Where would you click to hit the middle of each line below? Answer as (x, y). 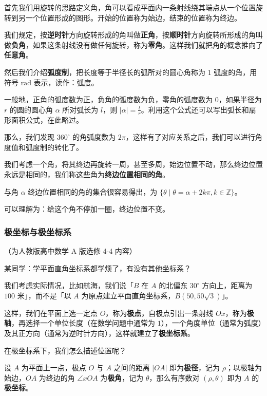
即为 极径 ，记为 (194, 367)
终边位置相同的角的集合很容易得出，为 (93, 191)
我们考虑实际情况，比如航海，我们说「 (69, 285)
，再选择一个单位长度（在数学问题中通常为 (83, 323)
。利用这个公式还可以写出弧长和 (195, 109)
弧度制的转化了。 (54, 147)
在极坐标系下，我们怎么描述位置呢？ (65, 350)
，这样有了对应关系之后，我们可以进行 (190, 137)
